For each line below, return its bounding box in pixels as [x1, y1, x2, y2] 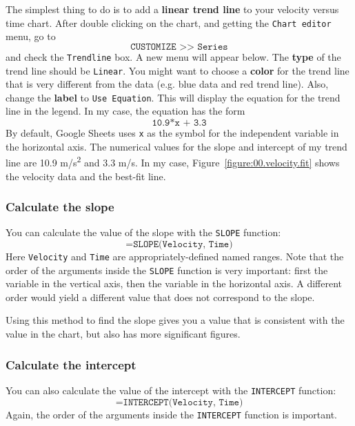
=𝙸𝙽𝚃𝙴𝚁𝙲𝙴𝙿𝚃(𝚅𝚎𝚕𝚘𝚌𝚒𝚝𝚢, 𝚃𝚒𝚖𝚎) [115, 397, 243, 407]
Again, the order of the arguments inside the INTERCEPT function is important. [6, 407, 337, 421]
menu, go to [6, 29, 56, 43]
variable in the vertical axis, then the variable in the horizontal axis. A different [6, 276, 343, 291]
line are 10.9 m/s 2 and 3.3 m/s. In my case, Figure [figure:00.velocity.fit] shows [6, 153, 340, 169]
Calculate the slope [6, 198, 114, 215]
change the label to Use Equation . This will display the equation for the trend [6, 90, 341, 104]
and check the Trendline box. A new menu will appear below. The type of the [6, 49, 341, 64]
